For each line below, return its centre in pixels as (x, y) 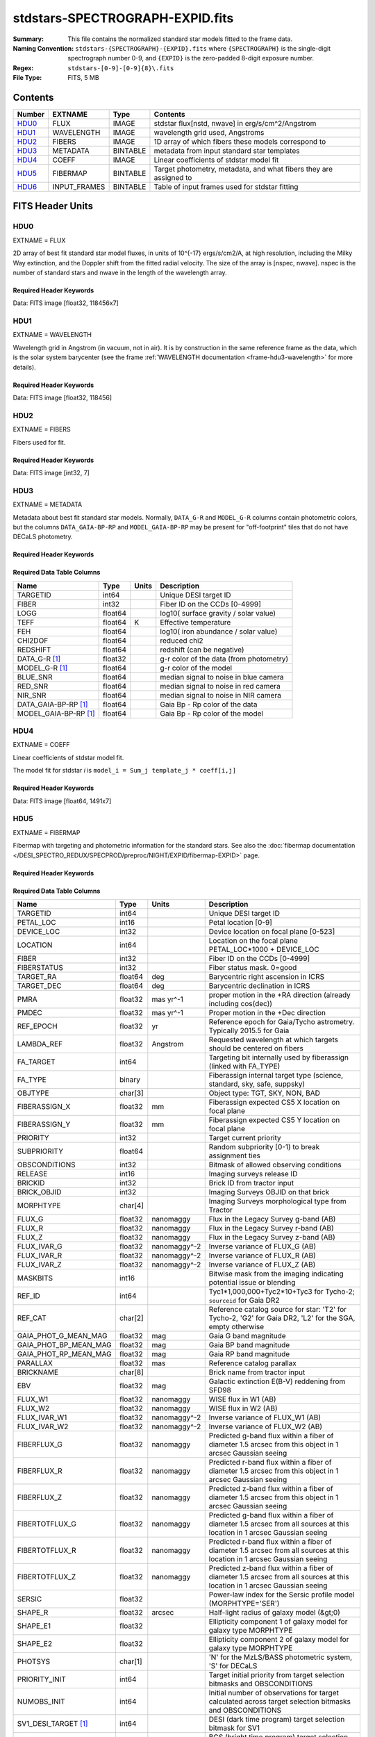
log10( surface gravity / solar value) (218, 613)
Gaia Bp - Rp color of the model (212, 714)
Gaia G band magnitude (247, 1335)
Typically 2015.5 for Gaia (249, 1030)
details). (24, 367)
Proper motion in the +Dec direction (267, 1012)
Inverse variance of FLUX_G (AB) (262, 1246)
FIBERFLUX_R (40, 1471)
